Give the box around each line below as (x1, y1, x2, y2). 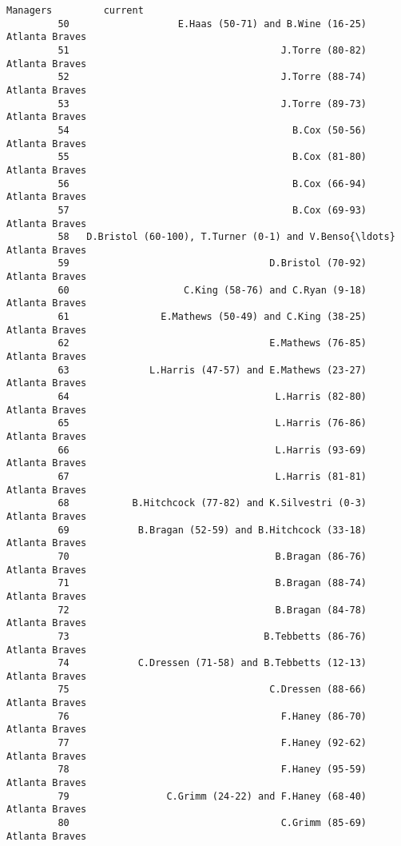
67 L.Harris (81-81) (58, 470, 367, 482)
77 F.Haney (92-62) (58, 737, 367, 749)
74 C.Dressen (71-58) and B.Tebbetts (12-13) (58, 657, 367, 669)
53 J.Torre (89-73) (58, 98, 367, 110)
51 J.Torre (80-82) (58, 44, 367, 56)
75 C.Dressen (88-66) (58, 684, 367, 696)
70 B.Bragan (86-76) (58, 550, 367, 562)
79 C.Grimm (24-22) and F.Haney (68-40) (58, 790, 367, 802)
